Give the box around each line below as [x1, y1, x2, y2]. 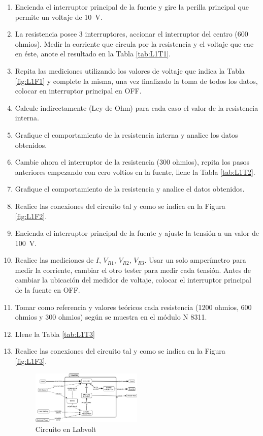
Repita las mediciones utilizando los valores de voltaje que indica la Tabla [15, 65, 245, 76]
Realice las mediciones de [15, 255, 94, 265]
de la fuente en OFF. [15, 285, 80, 295]
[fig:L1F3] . [15, 356, 47, 366]
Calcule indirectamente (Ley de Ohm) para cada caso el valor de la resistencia [15, 102, 258, 113]
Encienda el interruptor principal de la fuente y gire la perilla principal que [15, 2, 249, 12]
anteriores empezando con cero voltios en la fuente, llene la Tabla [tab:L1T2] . [15, 166, 255, 177]
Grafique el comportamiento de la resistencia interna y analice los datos [15, 129, 238, 140]
